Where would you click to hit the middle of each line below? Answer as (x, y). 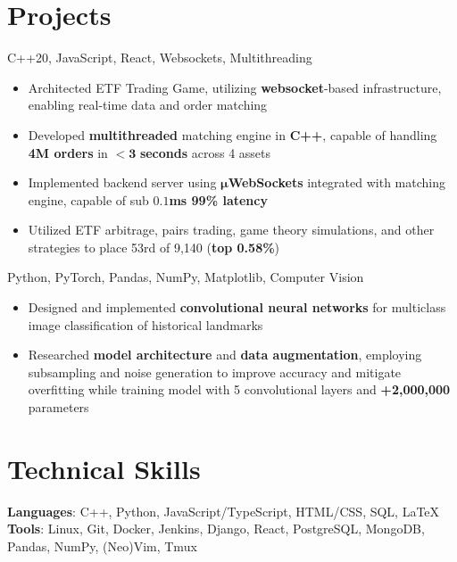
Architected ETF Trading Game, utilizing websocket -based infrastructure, (235, 87)
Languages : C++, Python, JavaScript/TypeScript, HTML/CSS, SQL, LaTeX (224, 511)
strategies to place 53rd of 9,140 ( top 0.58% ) (154, 247)
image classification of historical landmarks (145, 324)
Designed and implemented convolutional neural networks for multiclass (237, 307)
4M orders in (68, 152)
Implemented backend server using (122, 182)
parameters (58, 407)
